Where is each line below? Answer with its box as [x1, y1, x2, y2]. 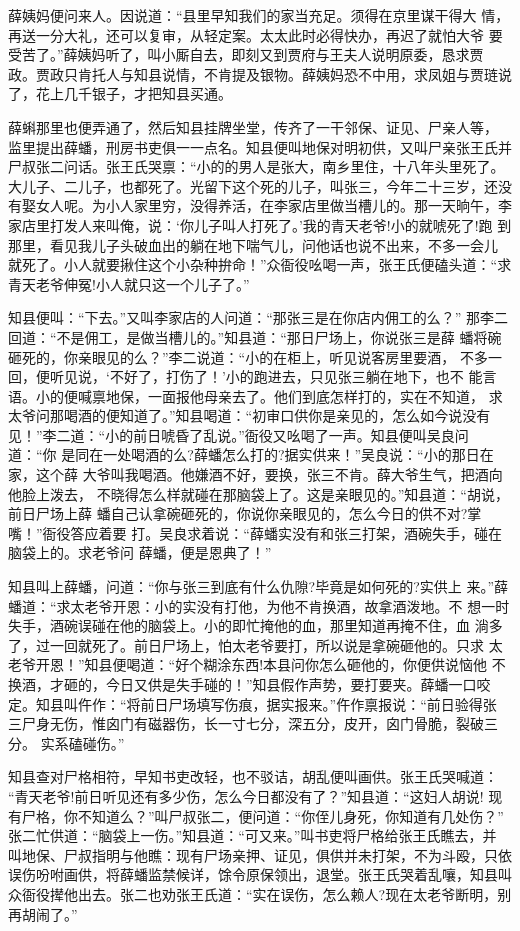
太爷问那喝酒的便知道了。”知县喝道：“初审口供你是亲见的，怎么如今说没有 [8, 405, 491, 426]
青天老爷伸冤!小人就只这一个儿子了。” [8, 273, 250, 294]
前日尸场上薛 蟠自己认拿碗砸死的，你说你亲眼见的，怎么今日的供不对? [8, 503, 468, 524]
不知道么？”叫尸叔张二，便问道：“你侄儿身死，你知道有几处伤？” [77, 805, 504, 826]
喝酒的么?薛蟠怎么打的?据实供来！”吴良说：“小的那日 [131, 444, 480, 465]
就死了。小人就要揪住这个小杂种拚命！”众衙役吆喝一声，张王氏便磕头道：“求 [8, 254, 512, 275]
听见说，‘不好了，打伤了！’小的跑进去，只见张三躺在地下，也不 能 [49, 366, 483, 387]
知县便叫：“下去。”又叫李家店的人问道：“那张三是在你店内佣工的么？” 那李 [8, 307, 495, 328]
